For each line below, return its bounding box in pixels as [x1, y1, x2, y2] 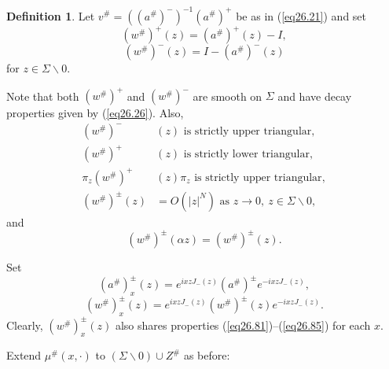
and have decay [277, 87, 352, 104]
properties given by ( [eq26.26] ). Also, [6, 105, 184, 121]
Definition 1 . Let [6, 7, 95, 24]
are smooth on [193, 87, 262, 104]
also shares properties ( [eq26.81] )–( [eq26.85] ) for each [115, 316, 371, 333]
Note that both [6, 87, 79, 104]
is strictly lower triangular [183, 149, 310, 161]
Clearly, [6, 316, 43, 333]
